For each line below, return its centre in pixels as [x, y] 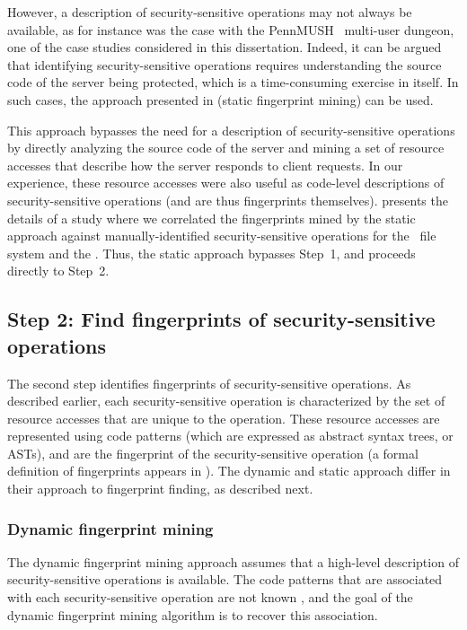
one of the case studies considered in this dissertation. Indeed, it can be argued [225, 47]
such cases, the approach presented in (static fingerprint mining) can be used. [220, 99]
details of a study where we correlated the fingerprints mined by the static [211, 218]
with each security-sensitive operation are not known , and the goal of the [210, 597]
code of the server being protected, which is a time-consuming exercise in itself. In [233, 82]
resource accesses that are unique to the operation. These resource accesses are [224, 418]
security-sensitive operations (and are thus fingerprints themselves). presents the [228, 200]
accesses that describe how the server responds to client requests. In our [205, 165]
